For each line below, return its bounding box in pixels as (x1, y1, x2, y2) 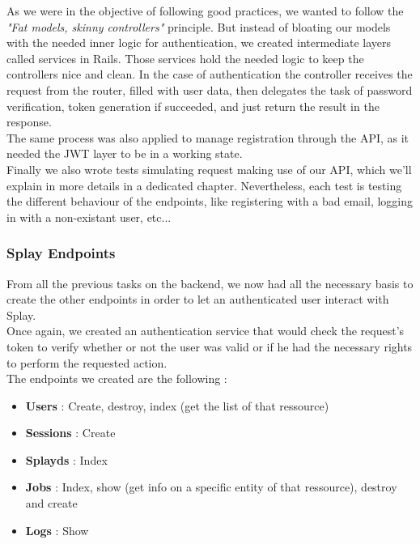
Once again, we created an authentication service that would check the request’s (6, 322, 405, 339)
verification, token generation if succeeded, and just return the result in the (6, 97, 380, 114)
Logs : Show (25, 521, 89, 538)
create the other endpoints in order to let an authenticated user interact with (6, 291, 389, 308)
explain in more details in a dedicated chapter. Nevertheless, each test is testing (6, 176, 402, 193)
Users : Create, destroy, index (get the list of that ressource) (25, 397, 329, 414)
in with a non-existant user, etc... (6, 208, 172, 225)
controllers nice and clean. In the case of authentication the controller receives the (6, 66, 413, 83)
